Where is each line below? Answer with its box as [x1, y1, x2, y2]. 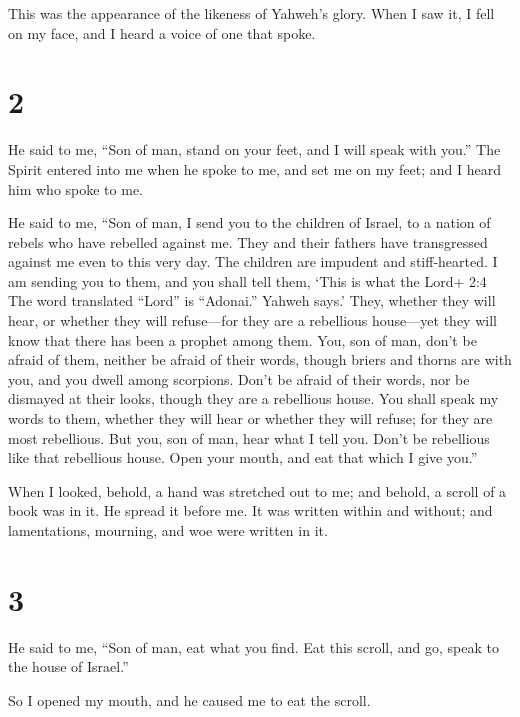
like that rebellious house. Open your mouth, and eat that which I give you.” [8, 447, 478, 468]
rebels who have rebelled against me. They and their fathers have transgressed [8, 231, 488, 252]
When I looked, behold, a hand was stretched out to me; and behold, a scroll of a [8, 480, 507, 501]
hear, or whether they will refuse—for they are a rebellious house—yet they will [8, 310, 497, 331]
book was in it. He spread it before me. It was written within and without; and [8, 500, 493, 521]
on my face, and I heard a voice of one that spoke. [8, 22, 316, 43]
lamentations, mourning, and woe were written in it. [8, 520, 328, 540]
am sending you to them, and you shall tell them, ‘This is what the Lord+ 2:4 [8, 270, 487, 291]
